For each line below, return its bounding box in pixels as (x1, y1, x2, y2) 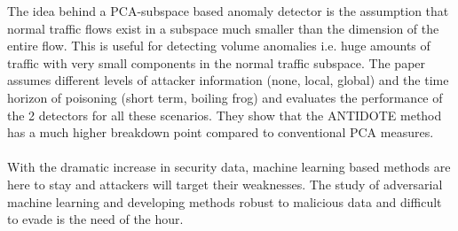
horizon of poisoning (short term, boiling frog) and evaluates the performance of (7, 88, 443, 106)
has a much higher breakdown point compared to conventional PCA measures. (7, 123, 434, 142)
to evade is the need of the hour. (7, 210, 184, 228)
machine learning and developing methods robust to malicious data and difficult (7, 192, 442, 211)
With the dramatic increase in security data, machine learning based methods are (7, 158, 451, 176)
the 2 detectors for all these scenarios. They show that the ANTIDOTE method (7, 105, 442, 124)
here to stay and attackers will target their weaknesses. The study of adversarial (7, 174, 443, 193)
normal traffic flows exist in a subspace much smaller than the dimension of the (7, 19, 439, 37)
